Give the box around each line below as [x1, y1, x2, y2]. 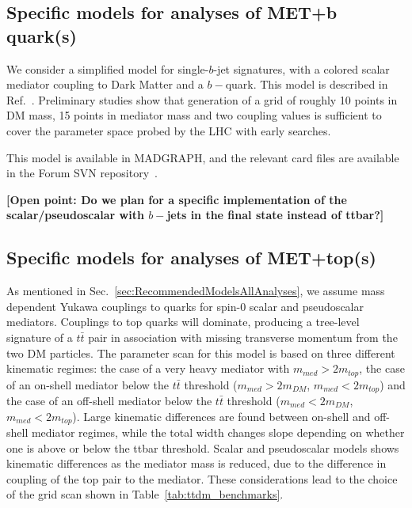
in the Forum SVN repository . [6, 165, 158, 181]
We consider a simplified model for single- [6, 60, 209, 77]
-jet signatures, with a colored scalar [213, 60, 390, 77]
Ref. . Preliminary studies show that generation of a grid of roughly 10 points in [6, 91, 398, 108]
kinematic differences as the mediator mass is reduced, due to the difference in [6, 455, 387, 472]
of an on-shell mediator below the [6, 376, 170, 392]
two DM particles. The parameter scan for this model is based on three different [6, 344, 395, 361]
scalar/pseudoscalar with [6, 207, 144, 223]
